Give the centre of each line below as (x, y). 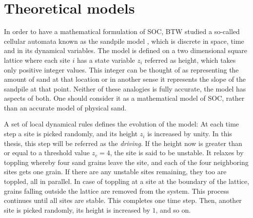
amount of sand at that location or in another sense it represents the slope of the (125, 79)
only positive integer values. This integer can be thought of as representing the (121, 69)
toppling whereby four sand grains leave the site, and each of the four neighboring (126, 162)
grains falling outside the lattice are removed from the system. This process (117, 191)
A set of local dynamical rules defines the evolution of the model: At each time (122, 124)
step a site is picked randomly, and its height (71, 134)
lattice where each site (37, 60)
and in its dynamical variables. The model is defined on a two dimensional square (126, 50)
